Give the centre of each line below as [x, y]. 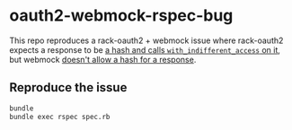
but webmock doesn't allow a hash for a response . [103, 59]
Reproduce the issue [68, 87]
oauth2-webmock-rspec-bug [121, 16]
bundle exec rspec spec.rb [60, 117]
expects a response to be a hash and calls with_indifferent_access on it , [145, 49]
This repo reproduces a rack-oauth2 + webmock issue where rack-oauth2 [146, 40]
